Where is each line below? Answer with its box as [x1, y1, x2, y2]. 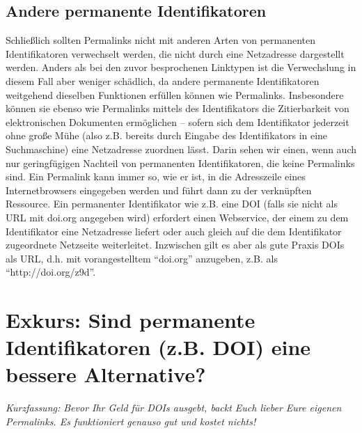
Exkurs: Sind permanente [6, 306, 255, 334]
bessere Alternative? [6, 360, 206, 388]
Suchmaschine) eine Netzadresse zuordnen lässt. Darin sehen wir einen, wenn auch [6, 141, 356, 156]
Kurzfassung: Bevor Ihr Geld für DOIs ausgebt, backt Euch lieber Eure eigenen [6, 400, 342, 415]
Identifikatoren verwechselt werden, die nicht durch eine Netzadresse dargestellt [6, 46, 345, 61]
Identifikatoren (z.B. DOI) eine [6, 333, 311, 361]
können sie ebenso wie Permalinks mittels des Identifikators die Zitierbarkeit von [6, 101, 349, 116]
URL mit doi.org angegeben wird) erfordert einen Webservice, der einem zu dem [6, 210, 349, 224]
